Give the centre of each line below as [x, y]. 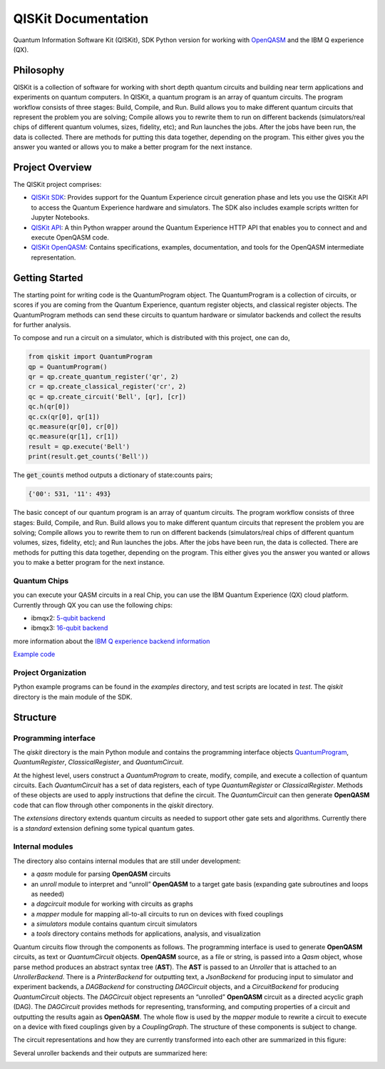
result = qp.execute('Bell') [79, 446]
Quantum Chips [41, 580]
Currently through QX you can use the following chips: [93, 605]
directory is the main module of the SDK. [73, 697]
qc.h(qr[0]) [49, 407]
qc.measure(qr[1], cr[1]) [73, 436]
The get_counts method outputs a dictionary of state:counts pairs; [113, 475]
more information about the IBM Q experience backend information [112, 641]
